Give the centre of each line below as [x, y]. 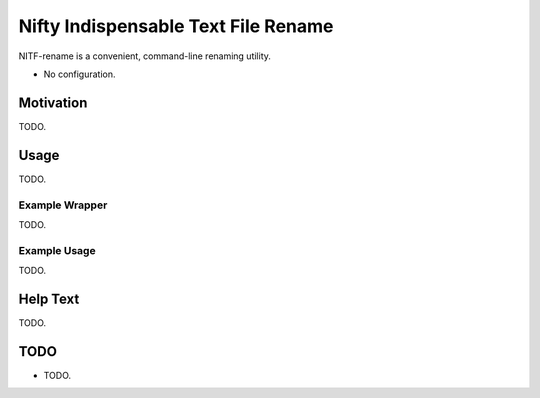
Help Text [49, 298]
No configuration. [79, 74]
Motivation [53, 102]
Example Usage [57, 250]
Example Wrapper [63, 205]
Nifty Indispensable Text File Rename [176, 26]
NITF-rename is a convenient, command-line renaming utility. [145, 56]
